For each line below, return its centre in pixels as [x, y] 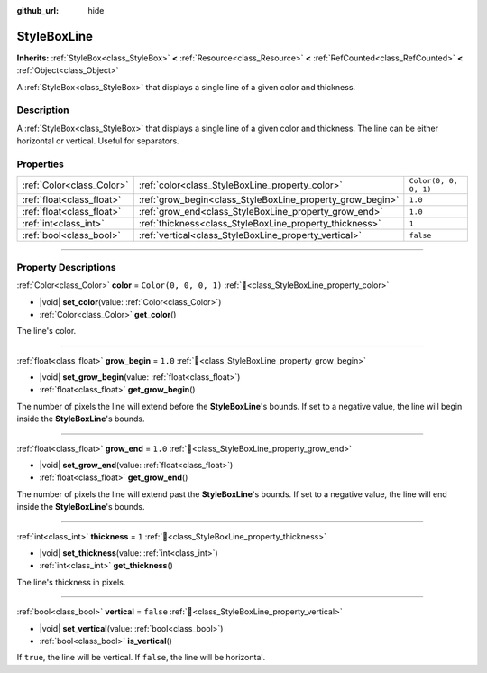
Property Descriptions [66, 267]
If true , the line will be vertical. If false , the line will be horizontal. [141, 658]
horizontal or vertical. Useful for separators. [98, 141]
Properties [41, 164]
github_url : [37, 10]
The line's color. [46, 331]
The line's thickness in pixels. [71, 582]
